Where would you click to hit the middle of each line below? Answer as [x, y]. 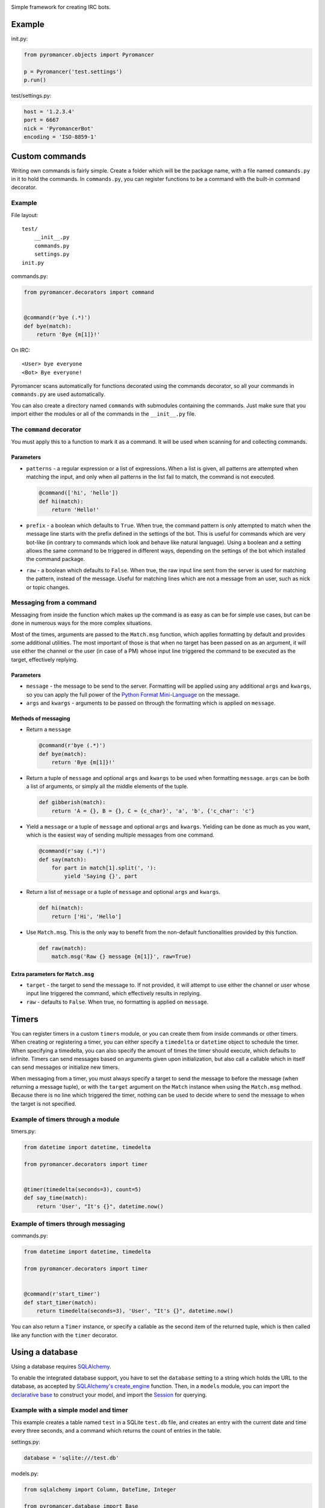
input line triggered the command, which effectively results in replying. [114, 993]
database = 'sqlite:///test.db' [72, 1458]
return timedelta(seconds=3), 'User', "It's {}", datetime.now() [135, 1311]
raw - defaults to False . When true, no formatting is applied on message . [117, 1002]
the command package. [56, 559]
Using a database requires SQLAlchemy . [61, 1367]
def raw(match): [63, 948]
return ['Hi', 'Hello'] [86, 916]
